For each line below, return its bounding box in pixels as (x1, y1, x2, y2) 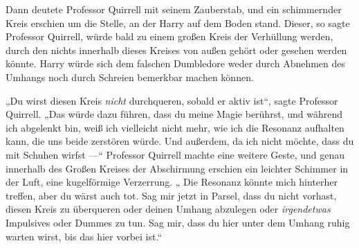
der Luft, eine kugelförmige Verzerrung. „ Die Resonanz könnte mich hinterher (6, 175, 338, 189)
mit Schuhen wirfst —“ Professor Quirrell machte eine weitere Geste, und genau (6, 147, 345, 161)
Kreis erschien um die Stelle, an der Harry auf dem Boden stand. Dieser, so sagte (6, 15, 350, 30)
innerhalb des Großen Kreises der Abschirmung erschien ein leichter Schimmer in (6, 161, 349, 175)
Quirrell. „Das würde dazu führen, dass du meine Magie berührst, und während (6, 107, 342, 121)
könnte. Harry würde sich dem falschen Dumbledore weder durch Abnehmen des (6, 56, 346, 71)
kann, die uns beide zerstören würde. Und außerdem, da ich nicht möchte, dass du (6, 134, 354, 148)
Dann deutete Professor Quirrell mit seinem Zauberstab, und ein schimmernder (6, 2, 342, 16)
